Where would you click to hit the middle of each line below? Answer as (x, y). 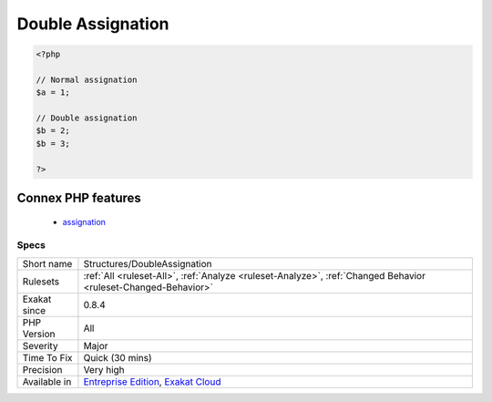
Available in (47, 381)
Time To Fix (47, 357)
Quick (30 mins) (118, 357)
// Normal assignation (87, 79)
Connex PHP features (79, 198)
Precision (42, 369)
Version (39, 334)
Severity (40, 345)
